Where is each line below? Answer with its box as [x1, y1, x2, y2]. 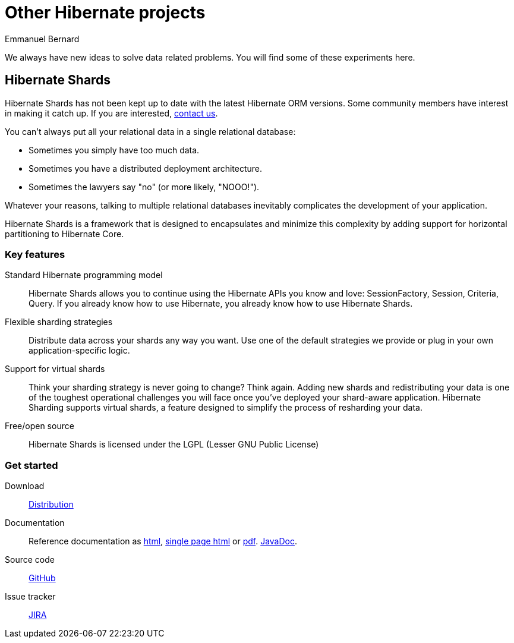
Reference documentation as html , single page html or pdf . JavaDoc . [29, 536, 298, 547]
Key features [5, 248, 65, 260]
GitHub [29, 573, 56, 584]
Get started [5, 459, 58, 471]
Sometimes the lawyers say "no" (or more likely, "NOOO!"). [29, 181, 260, 192]
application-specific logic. [29, 345, 130, 356]
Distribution [29, 499, 74, 510]
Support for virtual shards [5, 364, 105, 374]
